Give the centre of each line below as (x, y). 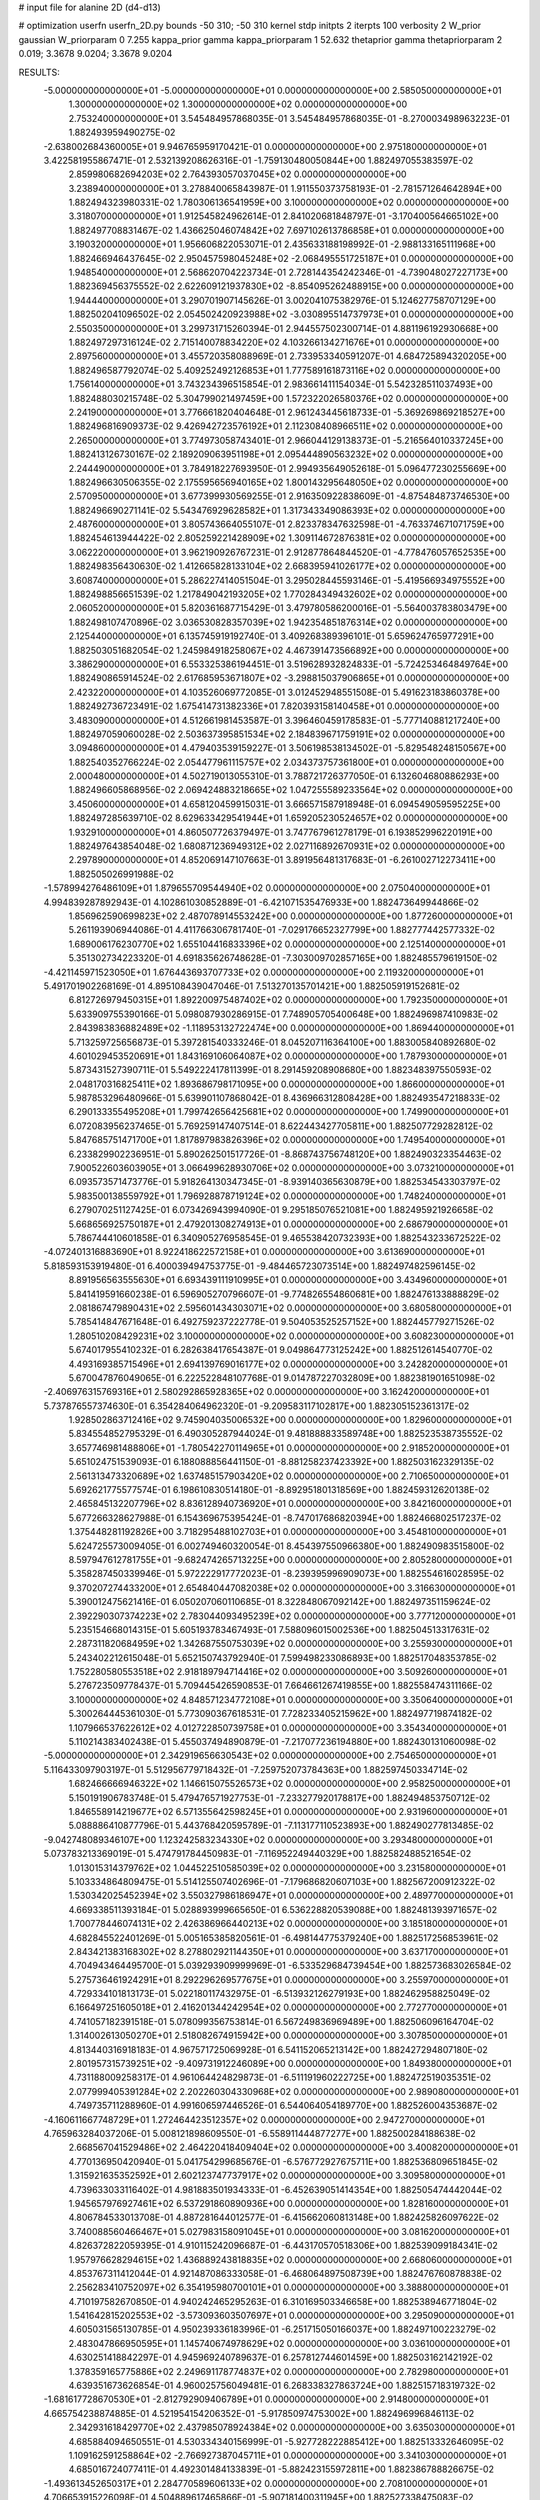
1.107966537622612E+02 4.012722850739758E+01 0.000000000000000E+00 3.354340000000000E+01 (287, 1727)
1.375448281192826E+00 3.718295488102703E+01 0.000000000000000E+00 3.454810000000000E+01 (287, 1532)
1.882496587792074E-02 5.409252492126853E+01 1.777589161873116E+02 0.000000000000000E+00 (284, 370)
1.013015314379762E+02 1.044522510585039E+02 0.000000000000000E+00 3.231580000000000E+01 (287, 1867)
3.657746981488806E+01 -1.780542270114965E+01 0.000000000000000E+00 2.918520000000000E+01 (289, 1447)
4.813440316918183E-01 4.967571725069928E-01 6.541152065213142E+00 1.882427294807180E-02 (278, 2049)
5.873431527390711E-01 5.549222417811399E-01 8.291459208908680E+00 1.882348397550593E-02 (280, 1070)
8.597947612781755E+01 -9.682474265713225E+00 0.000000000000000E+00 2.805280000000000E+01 (290, 1559)
